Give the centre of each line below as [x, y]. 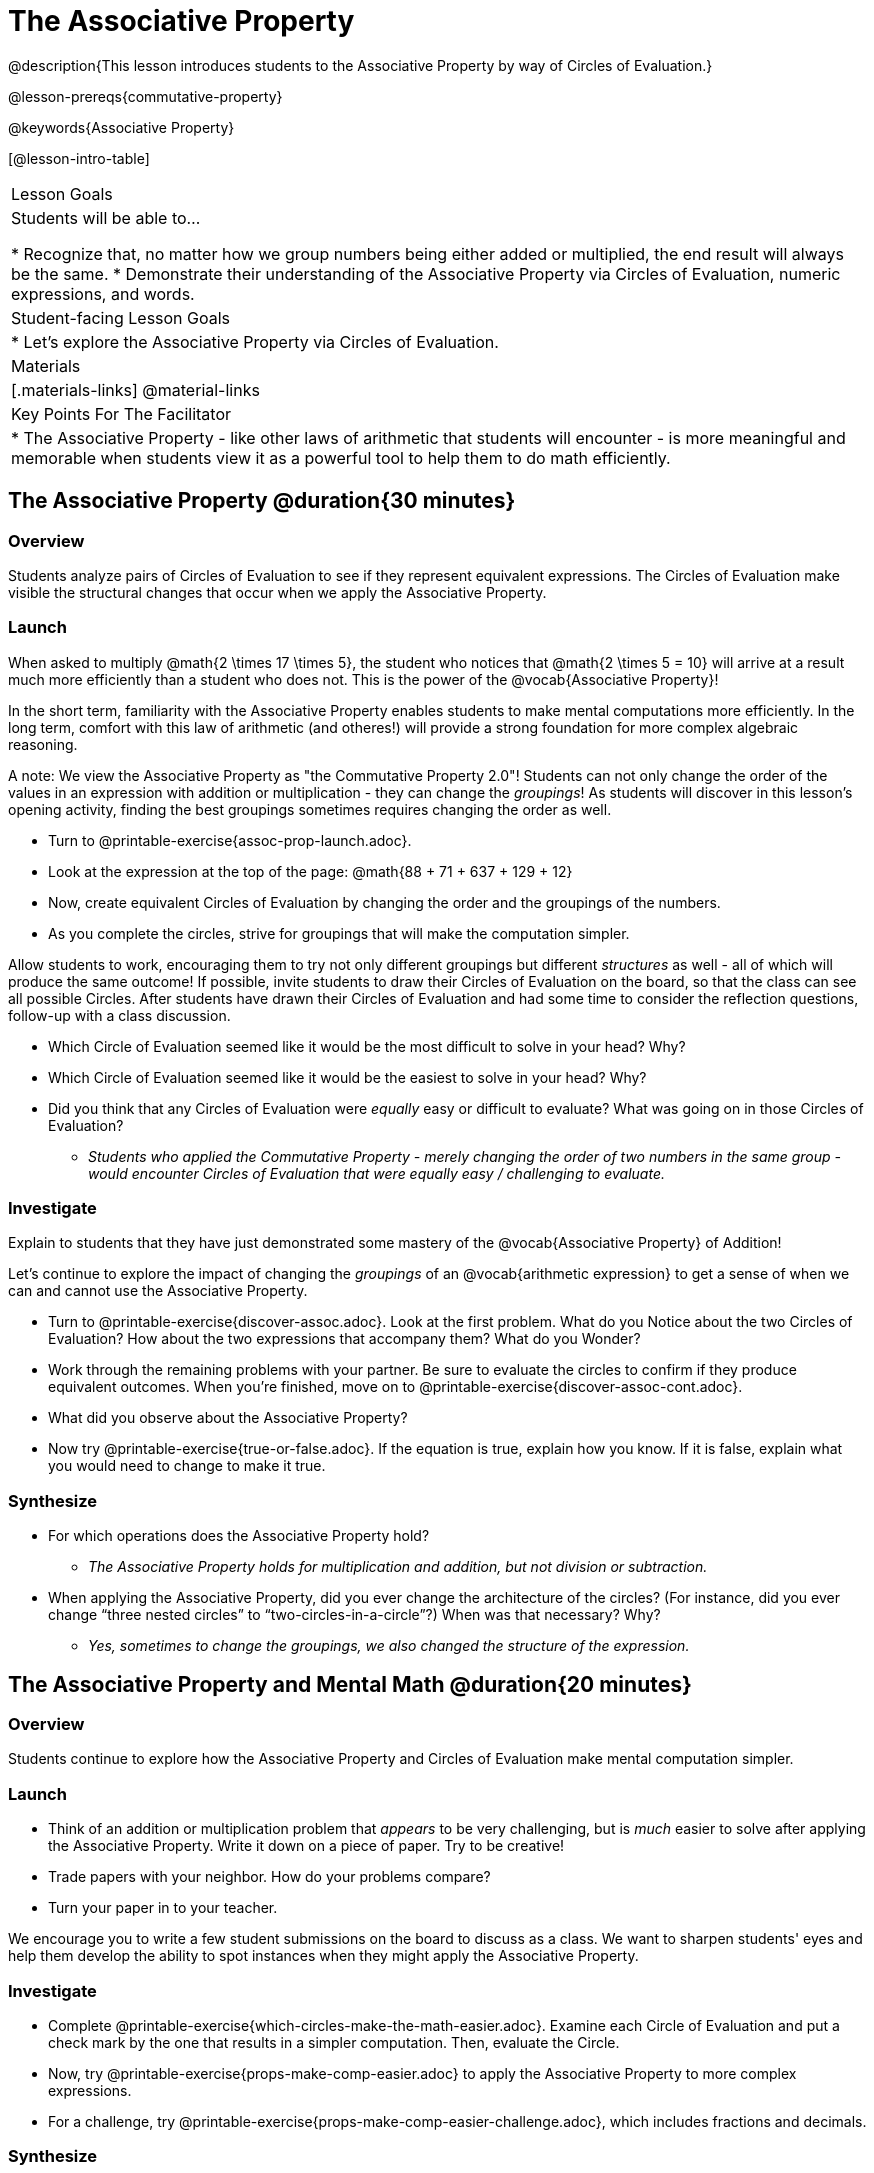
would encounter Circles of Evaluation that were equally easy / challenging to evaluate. [376, 1173]
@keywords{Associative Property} [121, 127]
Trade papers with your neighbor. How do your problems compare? [269, 1877]
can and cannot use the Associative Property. [158, 1291]
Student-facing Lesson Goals [121, 317]
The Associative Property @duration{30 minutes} [262, 501]
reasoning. [43, 744]
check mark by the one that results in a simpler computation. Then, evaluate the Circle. [334, 2042]
